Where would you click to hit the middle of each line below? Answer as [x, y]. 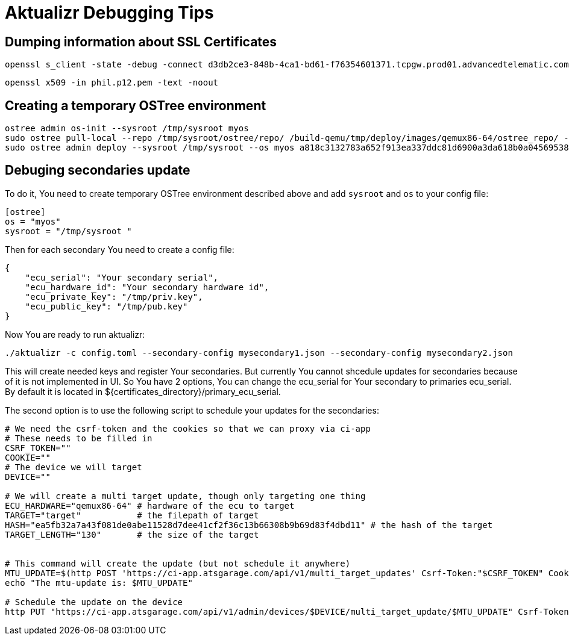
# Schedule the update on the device [94, 602]
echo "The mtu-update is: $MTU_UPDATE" [99, 583]
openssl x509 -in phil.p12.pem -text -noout [112, 83]
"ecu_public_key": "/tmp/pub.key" [106, 306]
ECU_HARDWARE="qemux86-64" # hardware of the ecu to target [150, 505]
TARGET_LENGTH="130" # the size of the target [132, 534]
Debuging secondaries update [98, 170]
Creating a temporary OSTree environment [136, 105]
